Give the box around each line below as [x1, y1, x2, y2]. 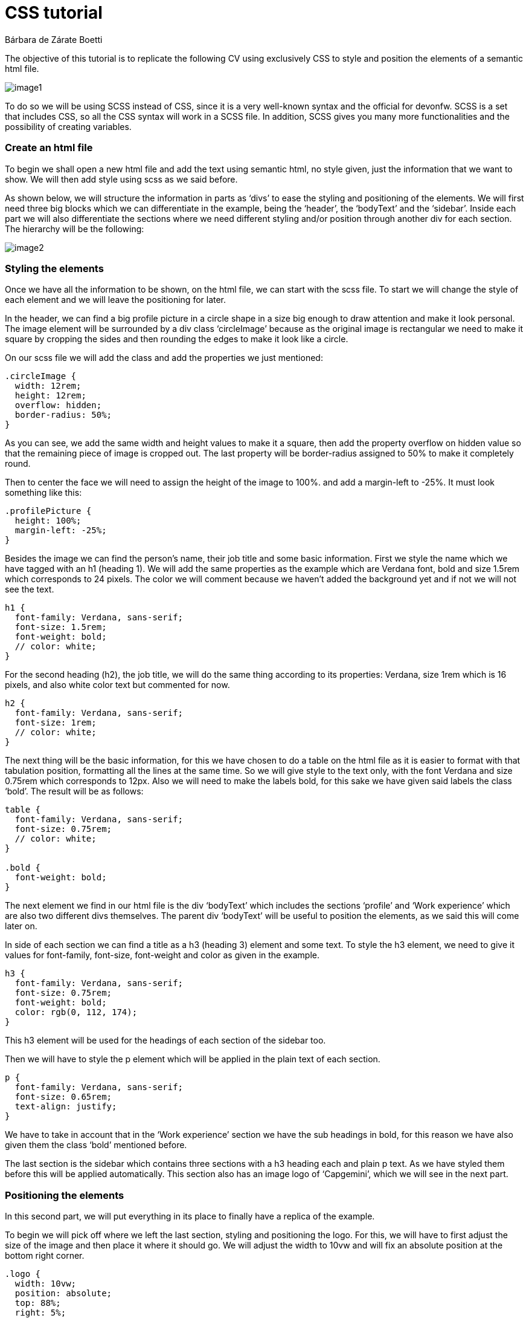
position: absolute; [14, 1288, 112, 1298]
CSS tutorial [5, 2, 103, 23]
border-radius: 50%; [14, 410, 112, 420]
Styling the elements [5, 262, 104, 274]
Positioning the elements [5, 1189, 124, 1201]
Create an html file [5, 141, 93, 154]
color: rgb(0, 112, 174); [14, 1007, 138, 1018]
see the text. [5, 584, 54, 595]
